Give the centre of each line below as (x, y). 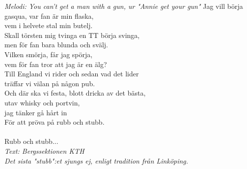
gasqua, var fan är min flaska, (49, 16)
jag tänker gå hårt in (36, 112)
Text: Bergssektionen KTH (44, 151)
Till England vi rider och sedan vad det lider (72, 74)
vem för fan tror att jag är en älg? (56, 64)
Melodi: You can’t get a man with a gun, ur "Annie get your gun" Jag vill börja (124, 6)
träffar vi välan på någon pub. (50, 83)
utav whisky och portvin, (42, 102)
